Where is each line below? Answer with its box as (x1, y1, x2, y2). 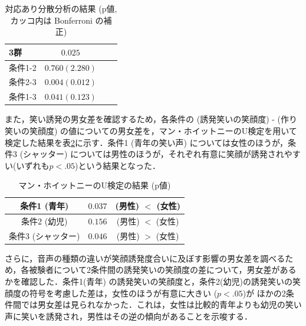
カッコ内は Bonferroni (10, 14, 93, 26)
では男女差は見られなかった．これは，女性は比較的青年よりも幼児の (21, 298, 285, 311)
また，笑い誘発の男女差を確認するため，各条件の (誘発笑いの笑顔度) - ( (5, 113, 281, 125)
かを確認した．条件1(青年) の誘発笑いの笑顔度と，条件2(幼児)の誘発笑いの (5, 275, 292, 287)
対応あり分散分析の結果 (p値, (5, 2, 117, 14)
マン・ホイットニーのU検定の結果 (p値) (18, 179, 171, 191)
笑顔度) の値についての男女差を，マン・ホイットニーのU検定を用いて (29, 125, 297, 136)
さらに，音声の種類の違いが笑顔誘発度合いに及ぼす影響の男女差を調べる (5, 252, 285, 264)
